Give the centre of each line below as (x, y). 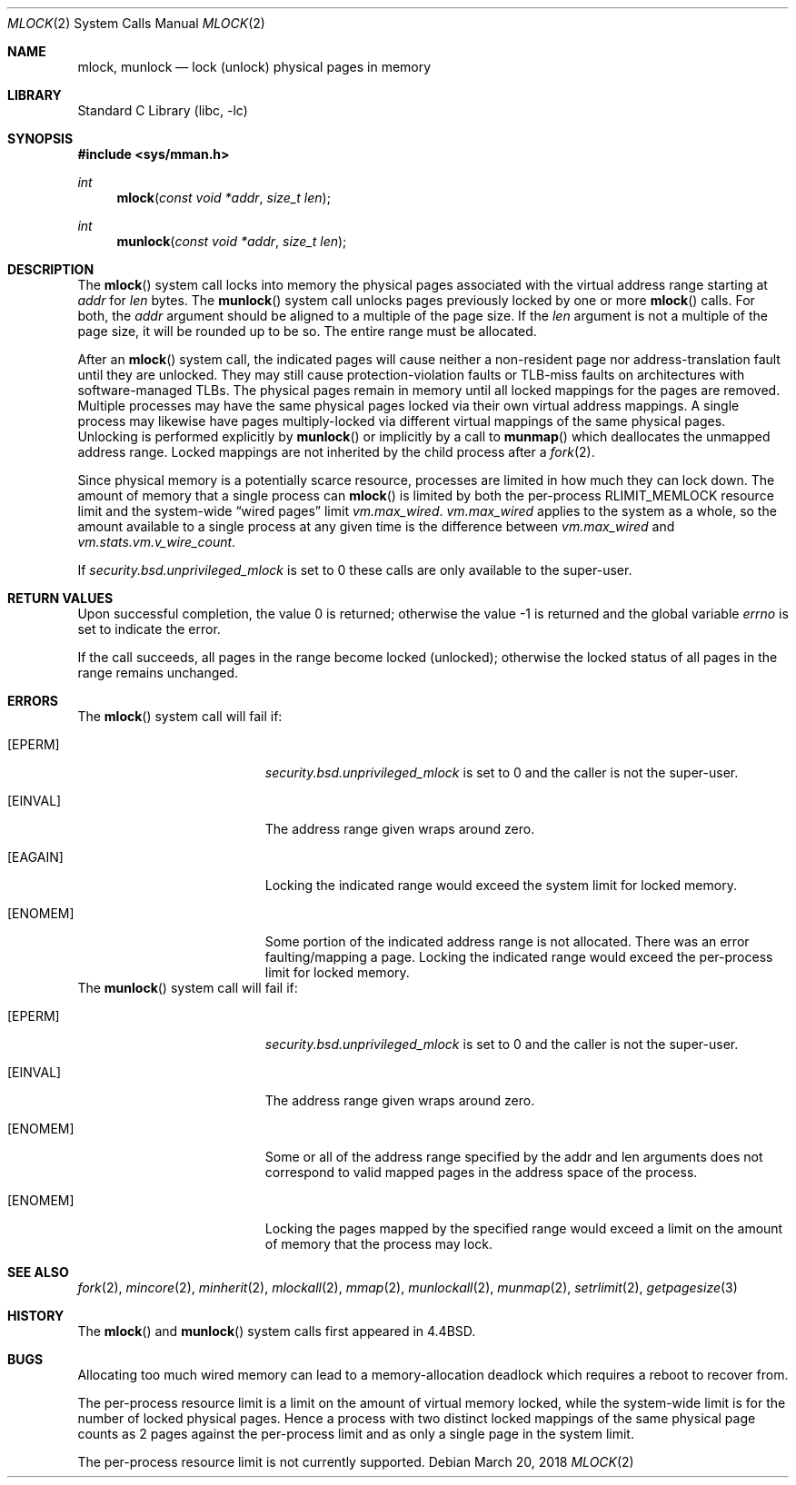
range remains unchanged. (158, 673)
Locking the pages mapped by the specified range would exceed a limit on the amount (524, 1228)
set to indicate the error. (149, 629)
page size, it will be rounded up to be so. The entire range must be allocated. (307, 331)
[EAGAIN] (35, 857)
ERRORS (33, 701)
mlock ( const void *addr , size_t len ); (224, 198)
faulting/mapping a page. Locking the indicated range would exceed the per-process (519, 957)
